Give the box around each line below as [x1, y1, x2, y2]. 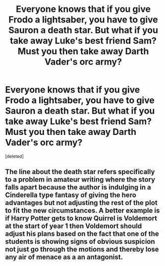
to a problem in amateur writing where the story [5, 175, 155, 184]
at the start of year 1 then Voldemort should [5, 222, 142, 230]
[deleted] [5, 153, 24, 159]
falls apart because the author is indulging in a [5, 183, 151, 192]
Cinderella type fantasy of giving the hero [5, 191, 136, 199]
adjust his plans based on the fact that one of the [5, 230, 160, 238]
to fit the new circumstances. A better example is [5, 206, 160, 215]
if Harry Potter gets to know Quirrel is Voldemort [5, 214, 158, 223]
